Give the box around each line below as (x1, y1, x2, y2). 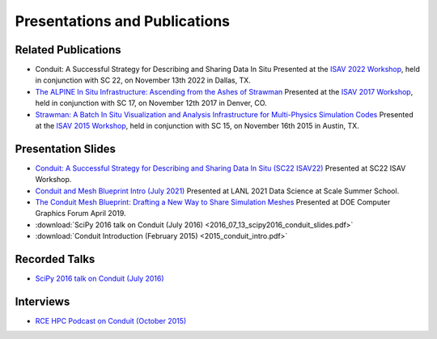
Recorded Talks (15, 252, 95, 266)
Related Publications (15, 43, 121, 57)
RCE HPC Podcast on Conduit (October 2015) (35, 316, 187, 326)
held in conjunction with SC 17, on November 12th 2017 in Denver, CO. (35, 98, 267, 108)
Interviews (15, 295, 70, 308)
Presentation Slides (15, 142, 117, 155)
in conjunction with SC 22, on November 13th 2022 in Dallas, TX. (35, 75, 251, 85)
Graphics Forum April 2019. (35, 209, 126, 218)
